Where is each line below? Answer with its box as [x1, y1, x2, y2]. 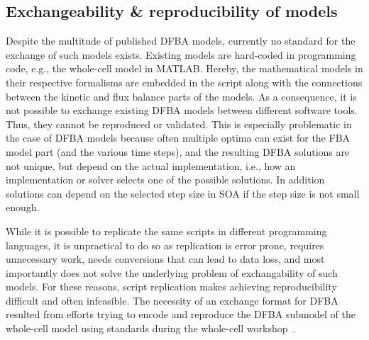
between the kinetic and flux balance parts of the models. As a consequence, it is [6, 89, 357, 103]
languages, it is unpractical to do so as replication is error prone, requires [6, 237, 324, 252]
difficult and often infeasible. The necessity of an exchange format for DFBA [6, 293, 338, 307]
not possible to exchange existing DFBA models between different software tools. [6, 103, 358, 118]
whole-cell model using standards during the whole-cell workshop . [6, 321, 296, 336]
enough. [6, 200, 40, 215]
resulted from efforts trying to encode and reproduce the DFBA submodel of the [6, 307, 356, 322]
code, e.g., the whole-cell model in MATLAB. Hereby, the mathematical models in [6, 61, 363, 76]
